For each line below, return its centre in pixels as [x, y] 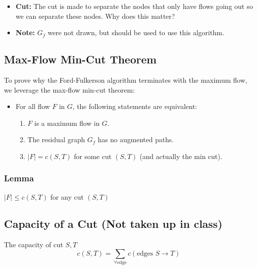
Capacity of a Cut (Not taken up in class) [113, 223]
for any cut [67, 196]
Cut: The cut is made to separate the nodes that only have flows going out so [134, 6]
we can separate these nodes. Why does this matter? [95, 16]
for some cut [93, 156]
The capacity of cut [34, 244]
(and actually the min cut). [181, 156]
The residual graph [56, 139]
